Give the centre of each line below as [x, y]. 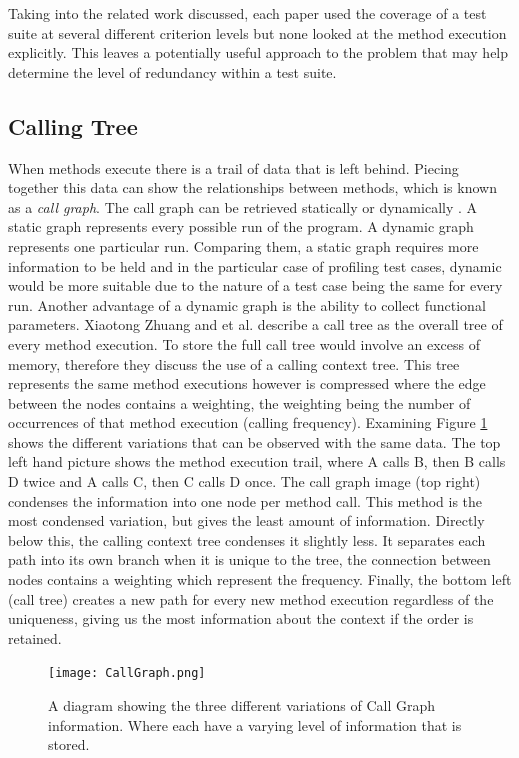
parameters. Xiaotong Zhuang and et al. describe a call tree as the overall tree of [255, 324]
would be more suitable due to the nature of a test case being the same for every [255, 285]
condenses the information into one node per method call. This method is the [245, 500]
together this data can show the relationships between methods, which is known [252, 187]
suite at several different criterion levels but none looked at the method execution [257, 32]
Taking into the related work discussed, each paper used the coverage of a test [247, 13]
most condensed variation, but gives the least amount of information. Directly [246, 520]
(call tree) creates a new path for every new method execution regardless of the [251, 598]
